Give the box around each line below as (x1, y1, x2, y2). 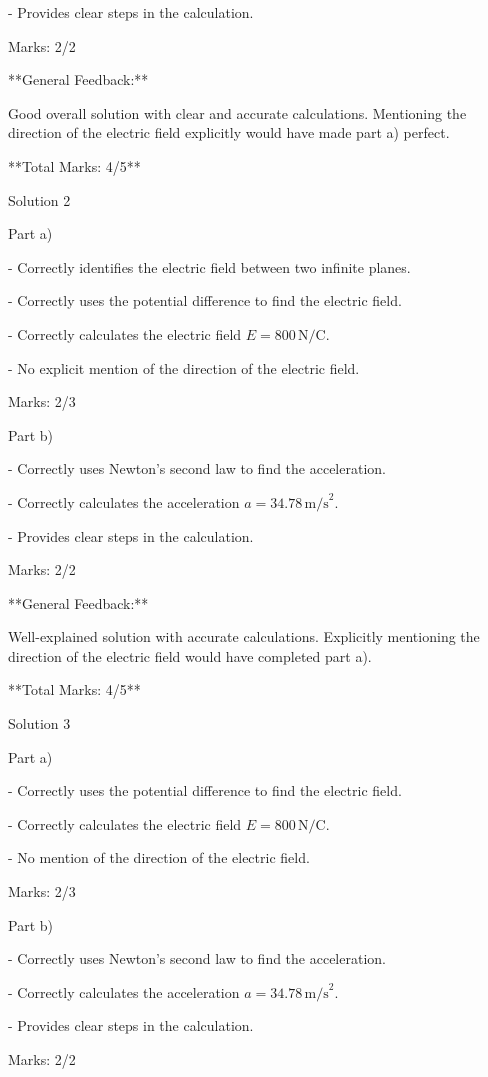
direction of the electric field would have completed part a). (8, 645, 372, 666)
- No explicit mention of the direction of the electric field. (8, 357, 360, 378)
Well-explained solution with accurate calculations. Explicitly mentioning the (8, 626, 480, 647)
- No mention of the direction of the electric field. (8, 847, 310, 868)
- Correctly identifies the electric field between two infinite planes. (8, 256, 411, 277)
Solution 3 (8, 713, 71, 734)
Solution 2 (8, 189, 71, 210)
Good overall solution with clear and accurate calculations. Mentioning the (8, 102, 467, 123)
